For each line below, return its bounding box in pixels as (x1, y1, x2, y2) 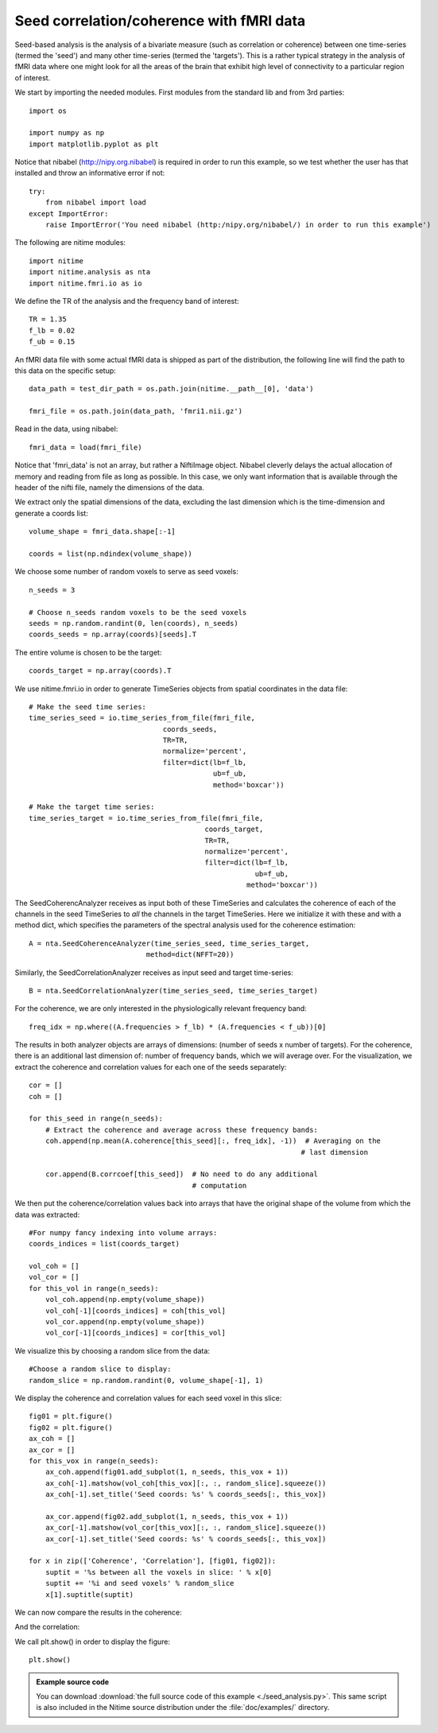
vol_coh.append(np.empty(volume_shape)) (45, 1295, 206, 1304)
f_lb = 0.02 (29, 326, 76, 335)
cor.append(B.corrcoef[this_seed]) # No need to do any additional (45, 1170, 318, 1179)
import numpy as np (29, 128, 105, 138)
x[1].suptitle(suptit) (45, 1590, 134, 1599)
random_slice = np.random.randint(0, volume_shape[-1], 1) (29, 1376, 264, 1385)
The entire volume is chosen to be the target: (14, 647, 162, 657)
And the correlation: (14, 1622, 80, 1632)
